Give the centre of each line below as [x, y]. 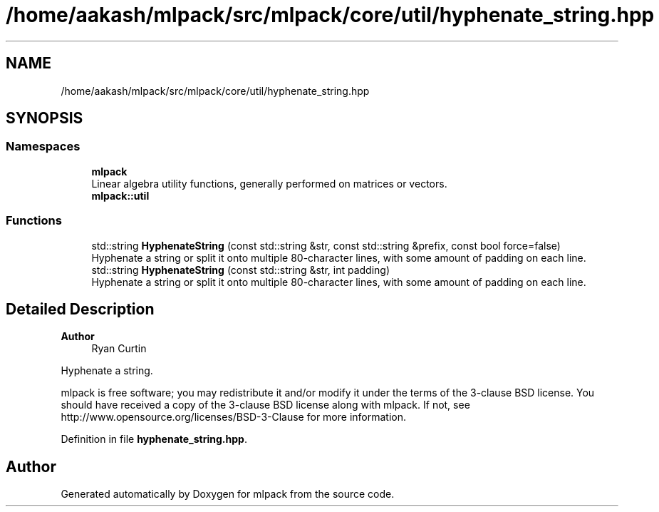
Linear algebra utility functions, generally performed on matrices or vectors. [269, 183]
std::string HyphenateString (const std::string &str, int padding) [241, 270]
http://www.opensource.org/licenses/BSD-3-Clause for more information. [233, 417]
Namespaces [43, 147]
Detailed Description [80, 309]
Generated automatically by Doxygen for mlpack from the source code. [228, 494]
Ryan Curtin [119, 349]
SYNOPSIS [45, 118]
